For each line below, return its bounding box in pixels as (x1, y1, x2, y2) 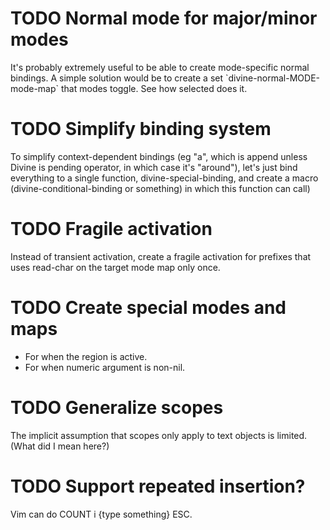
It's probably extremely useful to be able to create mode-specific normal (10, 61, 310, 73)
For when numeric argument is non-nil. (24, 361, 186, 373)
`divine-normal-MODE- (224, 72, 321, 84)
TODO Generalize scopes (10, 396, 224, 419)
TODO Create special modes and (10, 297, 287, 319)
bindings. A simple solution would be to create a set (10, 72, 224, 84)
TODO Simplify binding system (10, 118, 272, 141)
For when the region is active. (24, 350, 148, 362)
